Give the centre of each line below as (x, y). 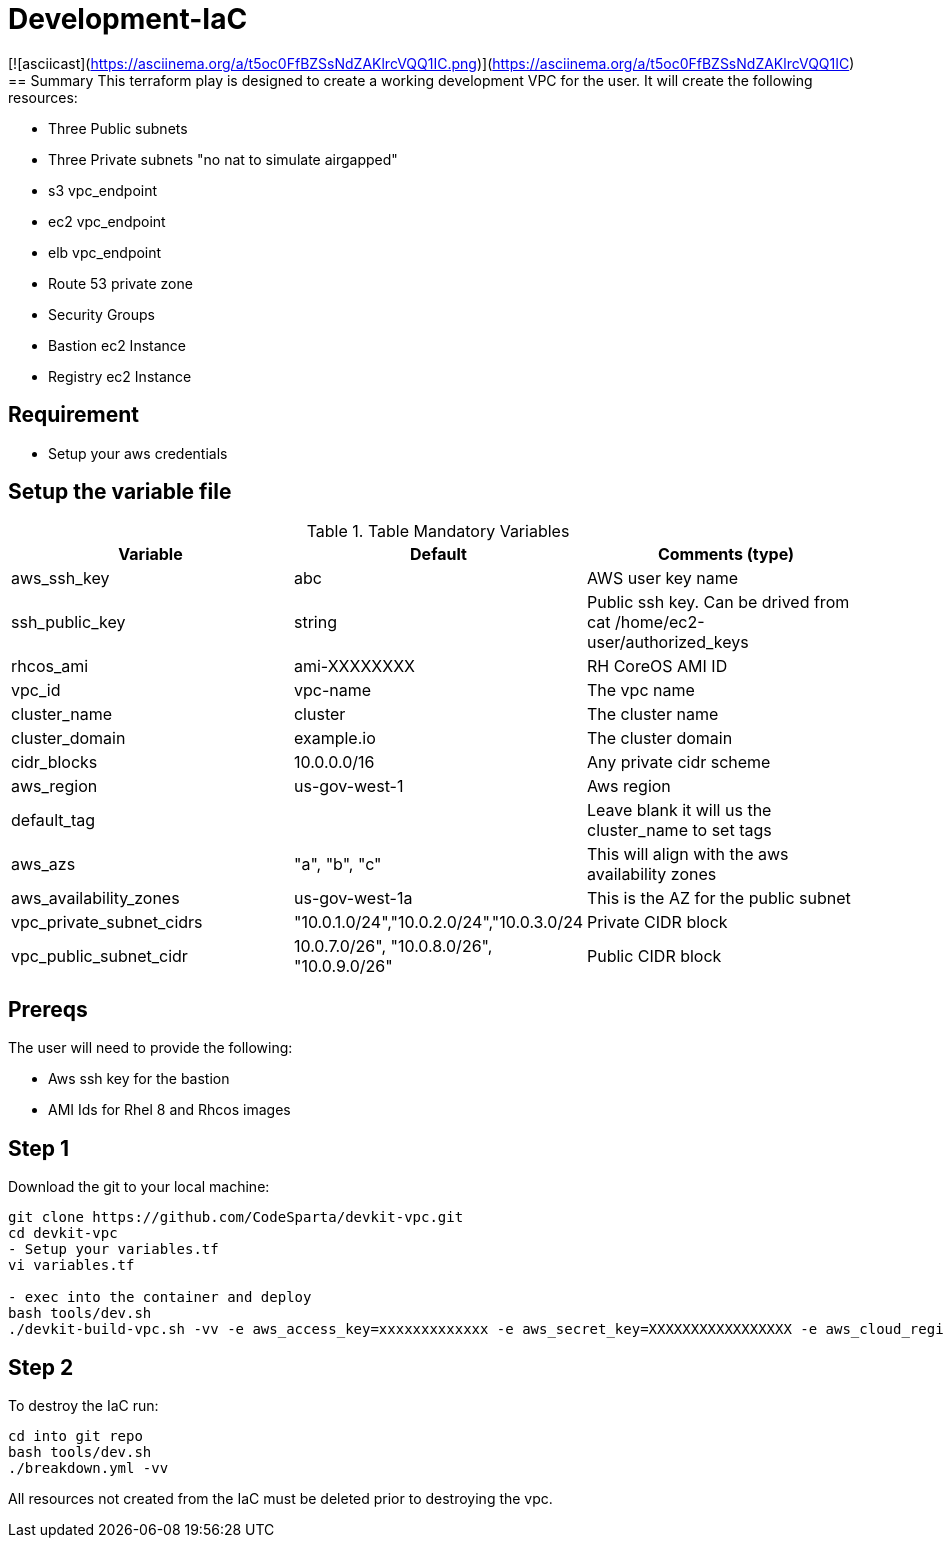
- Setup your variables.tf (113, 1249)
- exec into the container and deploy (160, 1297)
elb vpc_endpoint (105, 252)
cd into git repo (75, 1435)
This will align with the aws (687, 854)
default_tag (53, 820)
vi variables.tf (71, 1265)
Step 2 (41, 1367)
